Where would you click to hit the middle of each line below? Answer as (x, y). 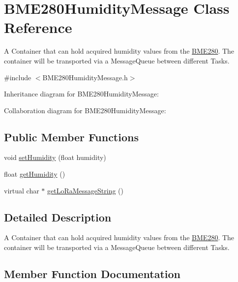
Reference (38, 27)
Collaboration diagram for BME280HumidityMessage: (85, 110)
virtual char (22, 190)
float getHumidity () (35, 174)
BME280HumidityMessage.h (85, 77)
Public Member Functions (71, 137)
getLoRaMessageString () (85, 190)
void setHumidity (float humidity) (55, 157)
